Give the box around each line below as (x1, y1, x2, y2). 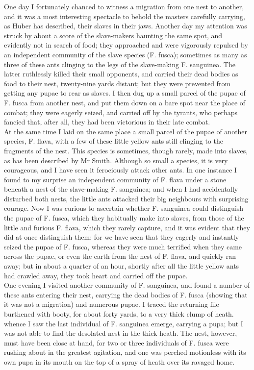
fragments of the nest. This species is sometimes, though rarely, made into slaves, (4, 145, 248, 155)
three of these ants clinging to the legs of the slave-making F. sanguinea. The (4, 59, 235, 69)
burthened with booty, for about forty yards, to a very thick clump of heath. (4, 309, 234, 319)
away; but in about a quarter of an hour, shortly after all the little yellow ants (4, 261, 239, 271)
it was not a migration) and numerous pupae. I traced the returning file (4, 299, 219, 309)
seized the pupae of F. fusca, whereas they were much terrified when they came (4, 241, 242, 251)
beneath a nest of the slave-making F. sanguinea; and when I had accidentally (4, 184, 238, 194)
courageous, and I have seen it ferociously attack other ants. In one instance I (4, 165, 237, 175)
